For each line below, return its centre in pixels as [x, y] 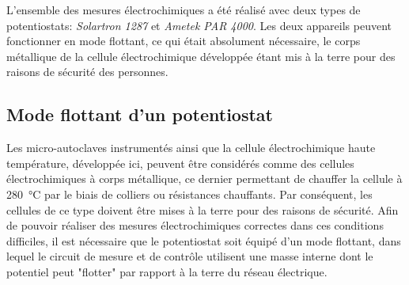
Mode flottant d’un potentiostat [140, 114]
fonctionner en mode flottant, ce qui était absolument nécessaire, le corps [184, 41]
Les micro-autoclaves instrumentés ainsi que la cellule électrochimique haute [191, 148]
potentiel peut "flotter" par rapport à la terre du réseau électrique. [167, 271]
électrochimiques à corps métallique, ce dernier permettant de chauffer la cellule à [204, 179]
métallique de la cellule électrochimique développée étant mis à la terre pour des [201, 56]
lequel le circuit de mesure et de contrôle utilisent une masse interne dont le [190, 256]
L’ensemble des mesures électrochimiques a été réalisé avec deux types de [184, 9]
